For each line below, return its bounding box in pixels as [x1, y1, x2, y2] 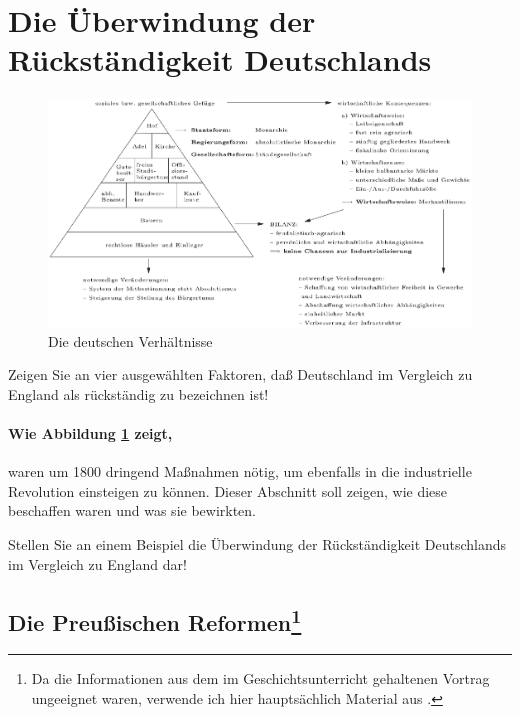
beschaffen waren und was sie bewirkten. [8, 500, 257, 521]
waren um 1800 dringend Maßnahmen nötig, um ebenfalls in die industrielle [8, 461, 472, 482]
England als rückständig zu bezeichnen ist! [8, 383, 269, 404]
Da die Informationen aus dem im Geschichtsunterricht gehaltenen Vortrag [31, 668, 490, 689]
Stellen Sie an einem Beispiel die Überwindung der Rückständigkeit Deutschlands [8, 534, 506, 555]
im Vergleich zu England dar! [8, 553, 187, 574]
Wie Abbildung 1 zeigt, [8, 423, 173, 444]
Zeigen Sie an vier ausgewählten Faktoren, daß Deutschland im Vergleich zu [8, 364, 473, 385]
